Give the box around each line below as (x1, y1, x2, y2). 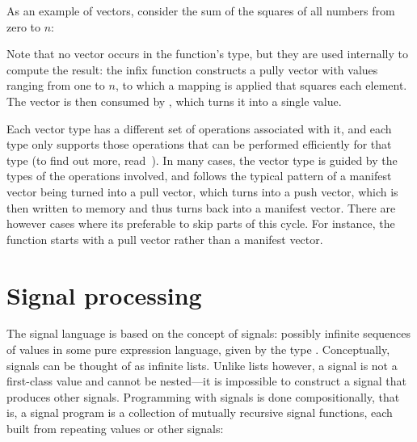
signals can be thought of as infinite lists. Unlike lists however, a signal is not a (6, 356, 398, 373)
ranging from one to (6, 77, 105, 94)
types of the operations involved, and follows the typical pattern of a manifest (6, 167, 392, 184)
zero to (6, 18, 41, 35)
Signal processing (6, 278, 202, 311)
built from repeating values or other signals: (6, 420, 224, 436)
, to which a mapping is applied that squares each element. (115, 77, 407, 94)
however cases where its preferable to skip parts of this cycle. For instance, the (6, 215, 395, 232)
